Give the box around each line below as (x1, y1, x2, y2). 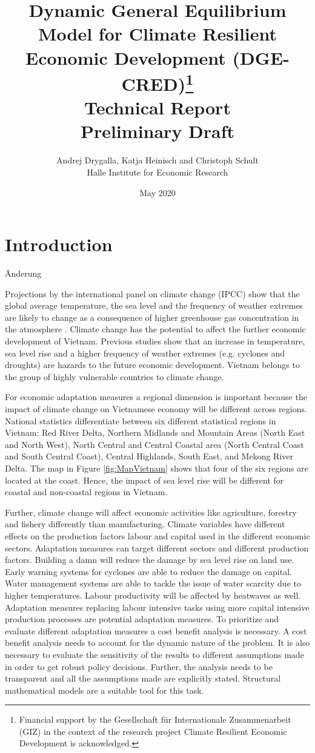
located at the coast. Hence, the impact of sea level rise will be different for (5, 473, 284, 486)
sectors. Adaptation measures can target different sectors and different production (5, 541, 309, 554)
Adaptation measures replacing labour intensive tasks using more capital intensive (5, 600, 310, 613)
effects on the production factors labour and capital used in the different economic (5, 529, 310, 542)
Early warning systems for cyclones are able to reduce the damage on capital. (5, 565, 292, 577)
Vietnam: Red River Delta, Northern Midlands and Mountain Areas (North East (5, 426, 305, 439)
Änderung (5, 267, 42, 280)
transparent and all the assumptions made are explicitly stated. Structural (5, 672, 281, 685)
